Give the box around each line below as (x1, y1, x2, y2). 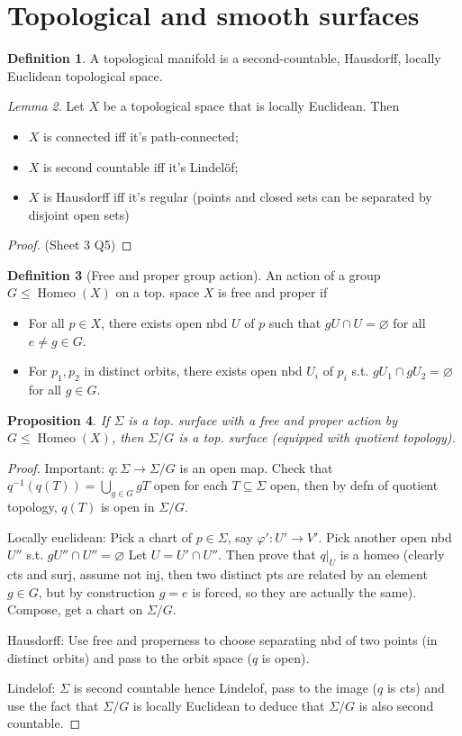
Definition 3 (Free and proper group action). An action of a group (7, 265, 381, 284)
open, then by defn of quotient (269, 476, 439, 495)
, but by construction (38, 582, 156, 601)
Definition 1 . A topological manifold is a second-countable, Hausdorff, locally (7, 49, 441, 68)
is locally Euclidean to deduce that (132, 695, 325, 714)
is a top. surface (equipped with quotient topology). (178, 428, 456, 447)
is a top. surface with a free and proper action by (128, 410, 398, 429)
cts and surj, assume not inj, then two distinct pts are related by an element (7, 565, 428, 584)
